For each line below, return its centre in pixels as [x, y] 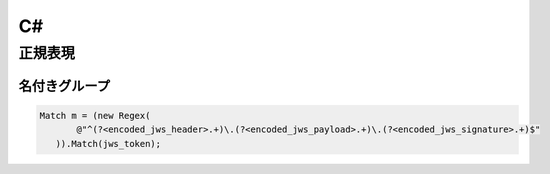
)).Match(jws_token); [108, 143]
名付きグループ [64, 85]
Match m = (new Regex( [95, 115]
